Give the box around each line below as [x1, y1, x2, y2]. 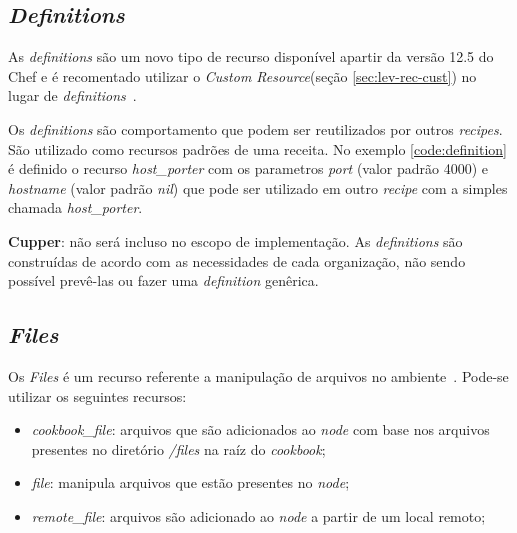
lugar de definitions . [8, 85, 137, 106]
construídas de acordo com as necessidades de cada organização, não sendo [8, 250, 466, 271]
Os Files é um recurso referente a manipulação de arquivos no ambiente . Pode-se [8, 365, 509, 386]
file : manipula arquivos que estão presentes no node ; [31, 472, 350, 493]
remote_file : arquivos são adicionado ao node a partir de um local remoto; [31, 505, 486, 526]
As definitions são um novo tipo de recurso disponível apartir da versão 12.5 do [8, 46, 494, 67]
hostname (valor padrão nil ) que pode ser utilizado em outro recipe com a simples [8, 177, 508, 198]
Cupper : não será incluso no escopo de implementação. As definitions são [8, 230, 463, 251]
